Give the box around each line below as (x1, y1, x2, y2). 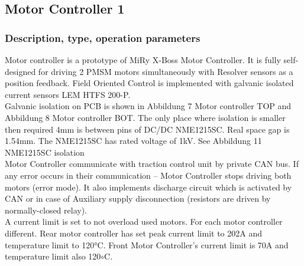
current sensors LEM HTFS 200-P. (5, 88, 131, 100)
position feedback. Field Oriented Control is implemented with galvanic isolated (5, 77, 294, 89)
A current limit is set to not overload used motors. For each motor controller (5, 215, 283, 228)
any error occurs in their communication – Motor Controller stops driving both (5, 169, 292, 181)
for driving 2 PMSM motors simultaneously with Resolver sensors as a (38, 65, 293, 77)
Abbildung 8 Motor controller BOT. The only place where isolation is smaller (5, 111, 286, 123)
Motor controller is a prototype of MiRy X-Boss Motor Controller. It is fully (5, 54, 281, 65)
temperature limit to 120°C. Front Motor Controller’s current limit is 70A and (5, 238, 289, 251)
